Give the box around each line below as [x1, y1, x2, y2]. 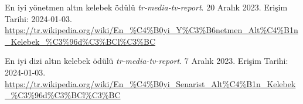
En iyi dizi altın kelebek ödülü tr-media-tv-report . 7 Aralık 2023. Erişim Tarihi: [5, 55, 288, 67]
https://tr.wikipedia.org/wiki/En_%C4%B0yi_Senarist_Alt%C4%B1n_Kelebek [5, 77, 296, 89]
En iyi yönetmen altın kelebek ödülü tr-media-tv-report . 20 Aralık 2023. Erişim [5, 1, 288, 13]
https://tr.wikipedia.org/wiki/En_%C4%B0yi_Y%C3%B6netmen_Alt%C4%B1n [5, 24, 298, 36]
